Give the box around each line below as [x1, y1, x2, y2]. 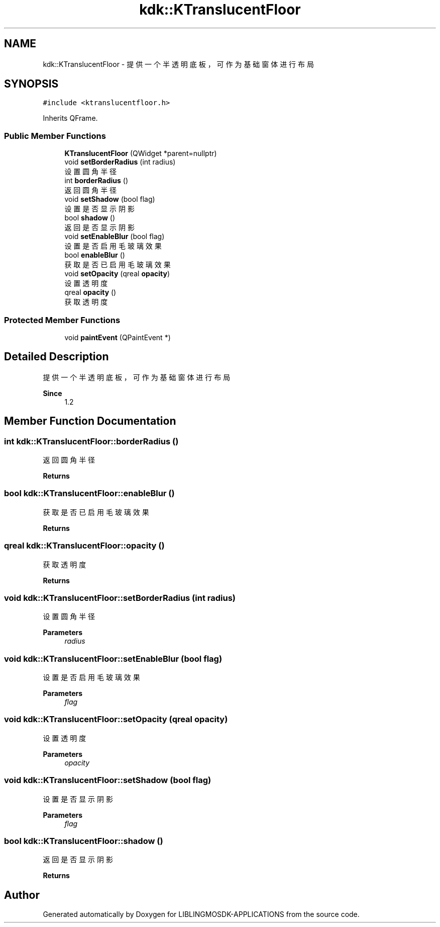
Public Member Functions [4, 130, 106, 141]
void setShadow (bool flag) [64, 195, 155, 204]
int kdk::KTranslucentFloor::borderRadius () [4, 436, 179, 446]
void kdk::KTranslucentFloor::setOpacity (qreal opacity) [4, 714, 228, 725]
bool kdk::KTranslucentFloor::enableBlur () [4, 488, 175, 499]
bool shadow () [64, 213, 116, 222]
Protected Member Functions [4, 315, 121, 325]
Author [4, 888, 40, 901]
